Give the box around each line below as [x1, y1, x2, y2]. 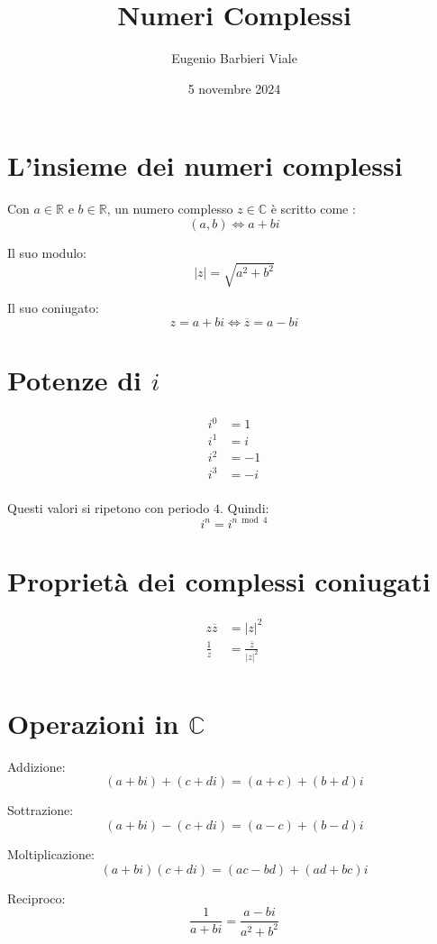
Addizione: [7, 756, 66, 775]
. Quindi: [219, 498, 269, 517]
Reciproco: [7, 888, 66, 907]
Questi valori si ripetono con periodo [7, 498, 210, 517]
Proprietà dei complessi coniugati [7, 563, 431, 600]
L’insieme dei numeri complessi [7, 147, 403, 184]
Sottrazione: [7, 801, 74, 820]
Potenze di [7, 361, 141, 398]
